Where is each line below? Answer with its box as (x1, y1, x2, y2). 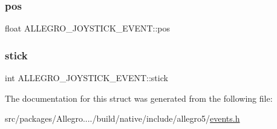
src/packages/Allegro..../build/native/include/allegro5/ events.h (5, 112, 240, 125)
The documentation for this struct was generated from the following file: (5, 91, 273, 104)
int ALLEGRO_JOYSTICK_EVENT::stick (5, 71, 168, 84)
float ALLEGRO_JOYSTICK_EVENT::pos (5, 22, 171, 35)
